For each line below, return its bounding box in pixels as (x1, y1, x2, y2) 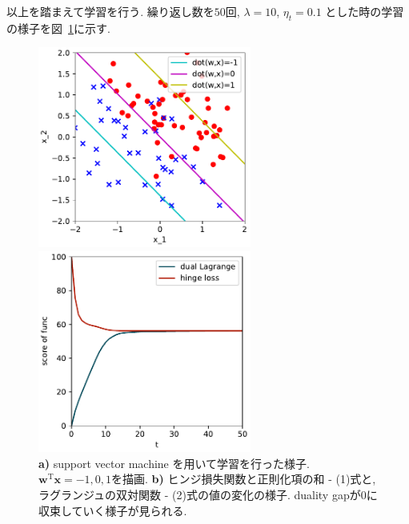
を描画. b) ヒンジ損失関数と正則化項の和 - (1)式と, (111, 470, 376, 487)
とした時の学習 (325, 3, 404, 19)
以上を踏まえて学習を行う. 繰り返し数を (6, 3, 215, 19)
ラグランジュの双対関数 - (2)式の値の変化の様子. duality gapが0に (38, 486, 378, 503)
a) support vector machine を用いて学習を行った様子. (38, 454, 310, 471)
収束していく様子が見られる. (38, 502, 187, 518)
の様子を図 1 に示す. (6, 19, 110, 36)
